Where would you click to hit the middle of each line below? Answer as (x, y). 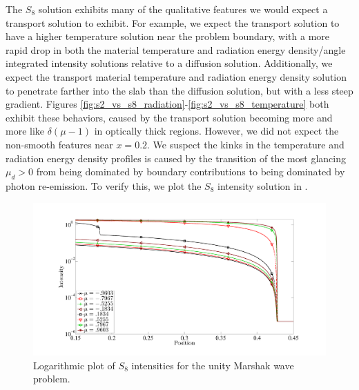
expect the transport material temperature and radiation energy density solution (176, 76)
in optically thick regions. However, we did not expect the (216, 131)
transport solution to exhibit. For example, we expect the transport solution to (173, 22)
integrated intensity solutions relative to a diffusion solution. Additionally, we (169, 63)
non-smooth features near (59, 144)
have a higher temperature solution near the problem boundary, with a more (167, 36)
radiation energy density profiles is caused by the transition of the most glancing (176, 158)
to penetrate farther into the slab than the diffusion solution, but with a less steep (179, 90)
